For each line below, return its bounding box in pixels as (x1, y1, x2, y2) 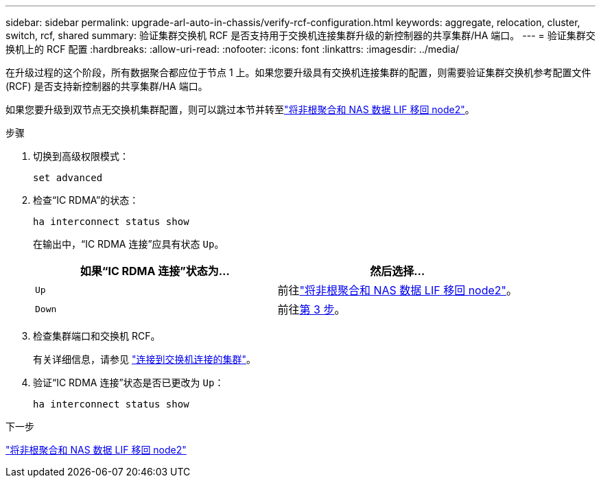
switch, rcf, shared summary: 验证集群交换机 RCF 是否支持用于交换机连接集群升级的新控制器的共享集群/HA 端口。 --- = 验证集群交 (5, 30, 596, 41)
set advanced (33, 172, 103, 183)
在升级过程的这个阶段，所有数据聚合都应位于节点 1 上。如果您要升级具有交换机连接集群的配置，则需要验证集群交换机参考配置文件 (5, 67, 591, 78)
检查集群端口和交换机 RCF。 (33, 330, 161, 342)
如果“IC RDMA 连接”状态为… (80, 264, 230, 278)
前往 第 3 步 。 (277, 303, 346, 316)
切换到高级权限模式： (33, 150, 129, 162)
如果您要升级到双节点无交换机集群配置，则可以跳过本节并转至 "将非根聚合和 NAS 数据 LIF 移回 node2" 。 (5, 104, 475, 115)
